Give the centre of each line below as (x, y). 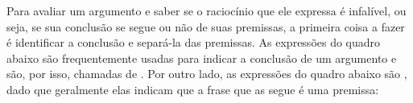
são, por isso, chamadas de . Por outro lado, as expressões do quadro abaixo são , (207, 74)
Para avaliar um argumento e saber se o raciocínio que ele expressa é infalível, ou (206, 10)
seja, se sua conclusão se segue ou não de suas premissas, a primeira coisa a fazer (206, 26)
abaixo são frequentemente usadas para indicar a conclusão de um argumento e (202, 58)
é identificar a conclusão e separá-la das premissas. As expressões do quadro (194, 42)
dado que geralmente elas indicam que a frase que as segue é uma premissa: (193, 89)
